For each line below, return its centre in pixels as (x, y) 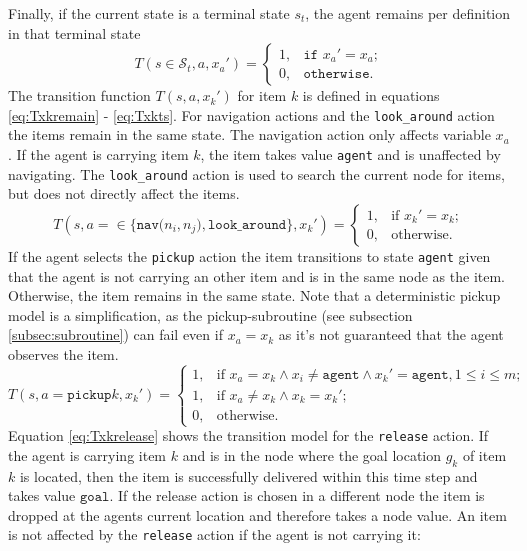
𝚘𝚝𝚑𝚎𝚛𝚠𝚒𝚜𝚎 (336, 74)
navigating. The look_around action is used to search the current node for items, (256, 173)
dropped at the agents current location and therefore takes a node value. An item (257, 514)
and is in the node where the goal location (312, 454)
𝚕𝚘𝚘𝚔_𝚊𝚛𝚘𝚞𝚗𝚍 (247, 224)
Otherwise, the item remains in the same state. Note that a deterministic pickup (254, 295)
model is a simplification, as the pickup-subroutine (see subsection (210, 314)
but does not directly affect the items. (124, 193)
